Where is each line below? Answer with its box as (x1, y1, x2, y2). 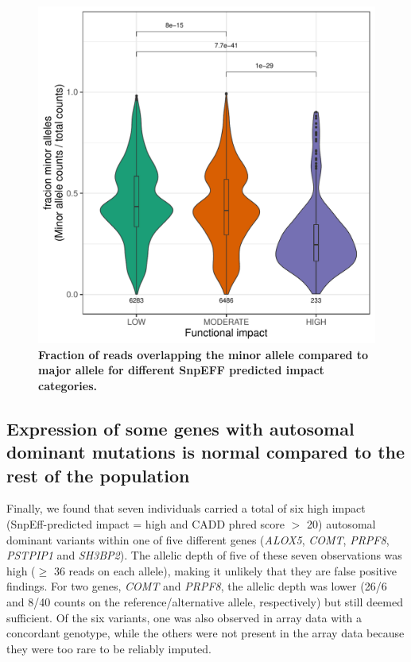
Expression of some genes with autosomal (6, 416, 355, 440)
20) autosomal (307, 515, 376, 532)
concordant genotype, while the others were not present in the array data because (6, 625, 405, 641)
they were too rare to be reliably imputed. (6, 640, 211, 656)
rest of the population (6, 463, 190, 487)
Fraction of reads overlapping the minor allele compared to (38, 346, 369, 362)
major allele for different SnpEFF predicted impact (38, 362, 324, 378)
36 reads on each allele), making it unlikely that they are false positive (53, 562, 397, 579)
